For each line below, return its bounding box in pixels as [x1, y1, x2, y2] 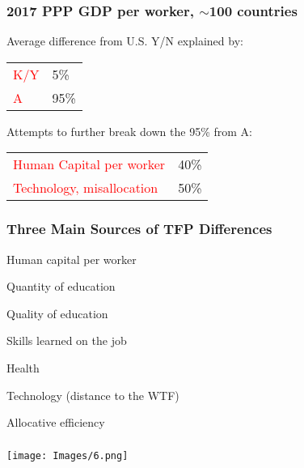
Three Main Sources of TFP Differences [6, 219, 272, 239]
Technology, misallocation [13, 178, 158, 198]
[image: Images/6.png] [6, 449, 129, 462]
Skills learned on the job [6, 332, 127, 349]
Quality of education [6, 304, 108, 321]
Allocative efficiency [6, 414, 105, 431]
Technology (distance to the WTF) [6, 386, 179, 403]
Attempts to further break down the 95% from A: [6, 122, 252, 139]
